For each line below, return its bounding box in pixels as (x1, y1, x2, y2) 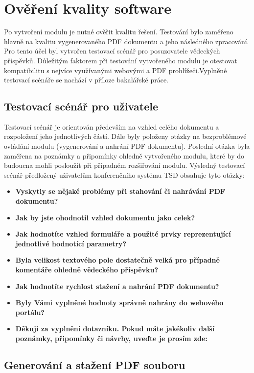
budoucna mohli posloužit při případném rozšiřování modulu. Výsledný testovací (4, 160, 245, 170)
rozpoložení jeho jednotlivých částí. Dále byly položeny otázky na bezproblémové (4, 131, 247, 141)
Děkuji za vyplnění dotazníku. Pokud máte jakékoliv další (15, 323, 215, 334)
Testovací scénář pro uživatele (4, 99, 158, 114)
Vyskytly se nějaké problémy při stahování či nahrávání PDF (15, 186, 226, 196)
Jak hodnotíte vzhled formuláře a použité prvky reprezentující (15, 229, 231, 239)
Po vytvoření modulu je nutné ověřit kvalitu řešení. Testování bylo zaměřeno (4, 27, 233, 37)
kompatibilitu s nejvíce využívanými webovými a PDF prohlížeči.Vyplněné (4, 65, 227, 75)
